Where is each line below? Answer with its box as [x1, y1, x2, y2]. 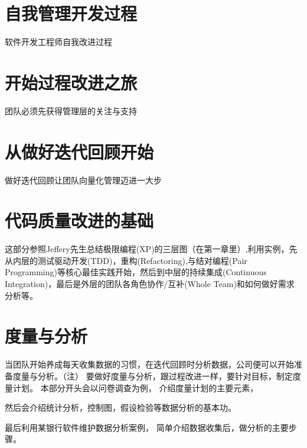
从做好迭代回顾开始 [5, 139, 154, 163]
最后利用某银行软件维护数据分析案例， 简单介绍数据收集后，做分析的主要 [5, 421, 289, 433]
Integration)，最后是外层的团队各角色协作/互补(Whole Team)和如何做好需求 [5, 278, 295, 290]
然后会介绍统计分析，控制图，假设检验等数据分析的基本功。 [5, 401, 236, 414]
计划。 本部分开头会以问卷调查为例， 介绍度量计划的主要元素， [12, 381, 259, 394]
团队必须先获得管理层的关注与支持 [5, 104, 137, 117]
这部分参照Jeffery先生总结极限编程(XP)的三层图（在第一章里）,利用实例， [5, 243, 289, 255]
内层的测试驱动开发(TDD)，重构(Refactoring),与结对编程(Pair [12, 254, 247, 266]
